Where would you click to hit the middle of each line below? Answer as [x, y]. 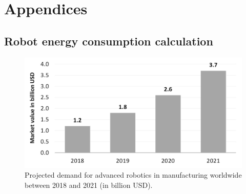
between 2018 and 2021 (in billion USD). [89, 185]
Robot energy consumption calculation [109, 41]
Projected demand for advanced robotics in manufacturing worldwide [133, 175]
